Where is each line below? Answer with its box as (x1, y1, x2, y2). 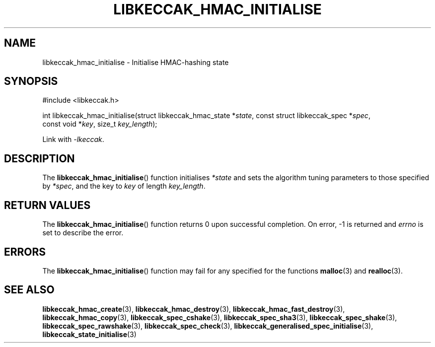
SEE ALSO (4, 283, 55, 296)
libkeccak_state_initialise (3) (42, 330, 137, 339)
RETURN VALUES (4, 199, 91, 211)
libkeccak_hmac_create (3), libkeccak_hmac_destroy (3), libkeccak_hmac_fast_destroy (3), (42, 304, 345, 313)
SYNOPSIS (4, 75, 58, 88)
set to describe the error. (42, 228, 124, 237)
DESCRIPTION (4, 152, 75, 165)
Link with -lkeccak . (42, 135, 104, 144)
